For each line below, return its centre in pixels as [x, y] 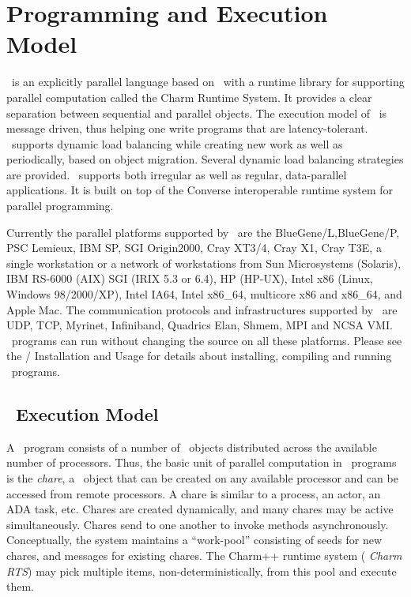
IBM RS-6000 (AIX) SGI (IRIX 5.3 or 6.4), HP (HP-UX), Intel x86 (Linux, [190, 278]
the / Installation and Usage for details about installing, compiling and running [199, 356]
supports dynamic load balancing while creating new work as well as [177, 143]
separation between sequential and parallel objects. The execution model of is [197, 113]
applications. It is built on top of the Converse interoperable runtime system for [200, 190]
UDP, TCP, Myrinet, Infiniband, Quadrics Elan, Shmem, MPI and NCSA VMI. [200, 325]
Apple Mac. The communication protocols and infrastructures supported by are [202, 309]
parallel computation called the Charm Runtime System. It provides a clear [189, 97]
